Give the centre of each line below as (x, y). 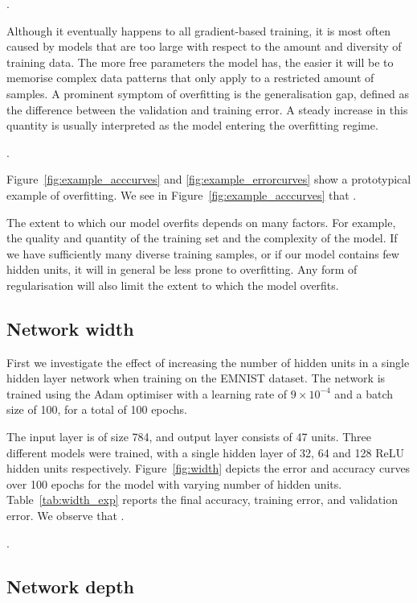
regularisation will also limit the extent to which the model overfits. (173, 285)
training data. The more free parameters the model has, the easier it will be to (200, 62)
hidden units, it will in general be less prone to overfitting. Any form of (182, 269)
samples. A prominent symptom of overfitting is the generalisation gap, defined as (208, 93)
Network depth (70, 586)
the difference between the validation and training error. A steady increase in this (207, 109)
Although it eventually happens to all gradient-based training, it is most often (198, 30)
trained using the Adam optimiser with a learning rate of (147, 393)
